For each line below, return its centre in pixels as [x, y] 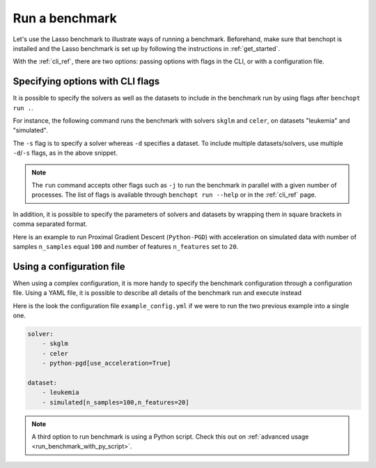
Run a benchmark [65, 18]
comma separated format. [50, 224]
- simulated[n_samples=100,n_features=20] [116, 402]
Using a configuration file [69, 266]
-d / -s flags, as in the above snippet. [65, 153]
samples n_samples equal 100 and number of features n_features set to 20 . [126, 246]
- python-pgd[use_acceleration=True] [107, 363]
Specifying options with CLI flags [86, 81]
